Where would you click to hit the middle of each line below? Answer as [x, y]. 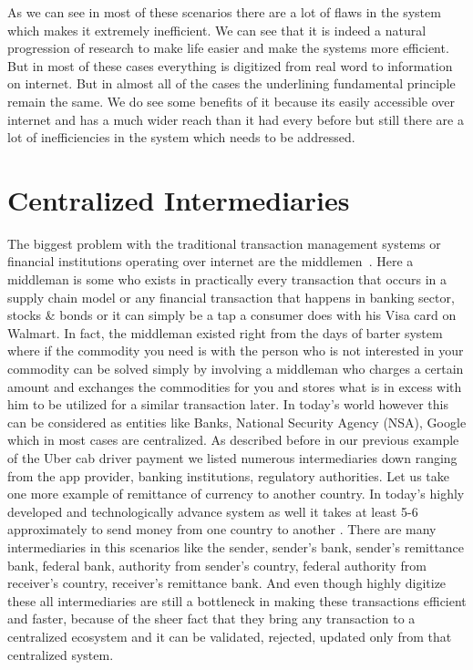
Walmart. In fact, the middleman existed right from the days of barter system [225, 332]
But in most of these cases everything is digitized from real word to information [230, 65]
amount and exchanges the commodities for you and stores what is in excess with [235, 386]
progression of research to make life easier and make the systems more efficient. [228, 48]
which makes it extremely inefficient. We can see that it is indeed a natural [217, 30]
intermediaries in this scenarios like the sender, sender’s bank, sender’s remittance [236, 546]
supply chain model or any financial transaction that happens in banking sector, [231, 297]
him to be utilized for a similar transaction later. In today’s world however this [228, 404]
